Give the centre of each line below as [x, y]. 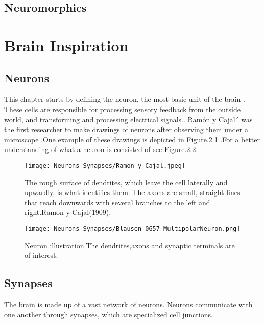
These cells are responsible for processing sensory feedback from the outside [122, 109]
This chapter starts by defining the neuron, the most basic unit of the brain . [125, 99]
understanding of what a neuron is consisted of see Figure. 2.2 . [101, 149]
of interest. [41, 255]
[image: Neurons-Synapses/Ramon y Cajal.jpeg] [105, 166]
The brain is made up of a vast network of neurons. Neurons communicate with [128, 304]
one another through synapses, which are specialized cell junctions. [109, 314]
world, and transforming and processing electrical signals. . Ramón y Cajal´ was [128, 119]
